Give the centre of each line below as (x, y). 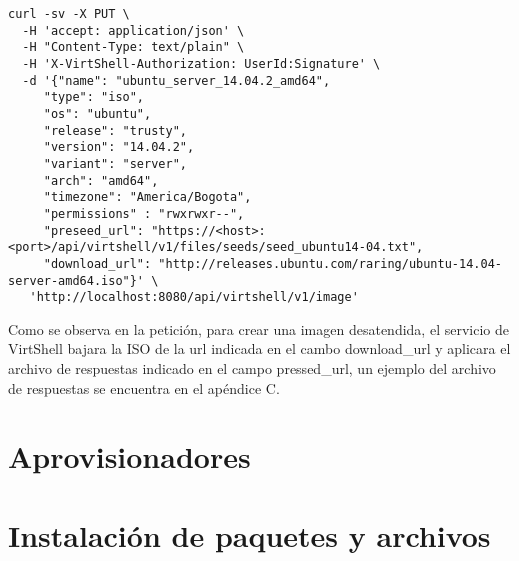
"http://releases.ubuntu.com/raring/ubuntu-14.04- (330, 263)
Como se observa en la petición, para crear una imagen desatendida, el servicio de (258, 328)
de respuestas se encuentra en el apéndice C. (144, 387)
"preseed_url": (94, 230)
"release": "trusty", (115, 130)
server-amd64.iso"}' (76, 280)
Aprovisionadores (129, 456)
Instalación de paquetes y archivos (249, 534)
